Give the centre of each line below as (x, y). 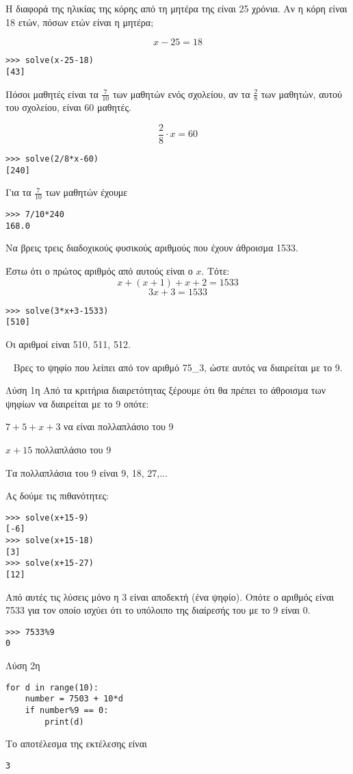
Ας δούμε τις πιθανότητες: (57, 496)
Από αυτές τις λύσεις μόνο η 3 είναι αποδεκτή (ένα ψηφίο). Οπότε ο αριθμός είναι (170, 596)
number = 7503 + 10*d (74, 699)
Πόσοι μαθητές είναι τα (52, 93)
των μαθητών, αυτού (301, 93)
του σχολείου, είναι (43, 107)
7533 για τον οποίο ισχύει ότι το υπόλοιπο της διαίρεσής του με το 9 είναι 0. (158, 610)
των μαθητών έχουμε (87, 192)
